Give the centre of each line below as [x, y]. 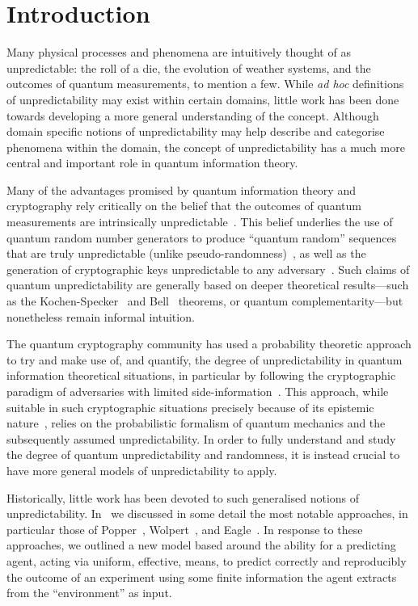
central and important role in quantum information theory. [152, 163]
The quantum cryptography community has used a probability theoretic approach [209, 344]
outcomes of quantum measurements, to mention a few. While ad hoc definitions [205, 84]
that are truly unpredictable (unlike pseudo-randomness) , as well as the [186, 253]
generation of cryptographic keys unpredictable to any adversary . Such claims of [208, 269]
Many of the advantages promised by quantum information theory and [181, 189]
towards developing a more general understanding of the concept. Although [193, 115]
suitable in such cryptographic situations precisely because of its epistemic [190, 407]
